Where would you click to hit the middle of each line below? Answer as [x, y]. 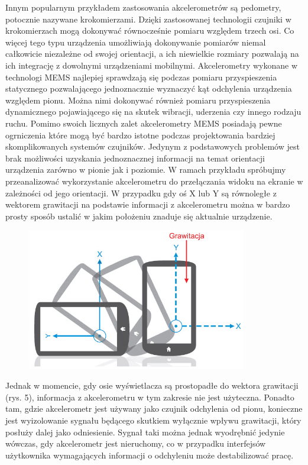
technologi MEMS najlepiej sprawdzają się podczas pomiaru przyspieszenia [141, 77]
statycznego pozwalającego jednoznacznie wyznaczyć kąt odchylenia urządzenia [149, 88]
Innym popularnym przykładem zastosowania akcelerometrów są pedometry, [143, 7]
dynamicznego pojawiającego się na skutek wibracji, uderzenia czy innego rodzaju [153, 112]
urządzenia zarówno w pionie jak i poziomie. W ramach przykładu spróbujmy [146, 169]
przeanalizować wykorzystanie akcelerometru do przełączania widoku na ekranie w [154, 181]
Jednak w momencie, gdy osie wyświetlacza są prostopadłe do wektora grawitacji [152, 385]
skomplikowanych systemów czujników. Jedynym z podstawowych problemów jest [153, 146]
